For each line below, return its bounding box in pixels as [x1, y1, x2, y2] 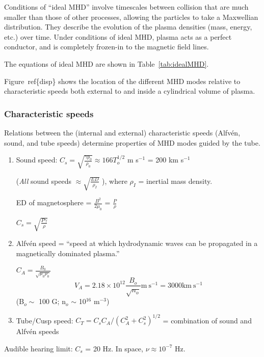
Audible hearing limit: [4, 343, 73, 353]
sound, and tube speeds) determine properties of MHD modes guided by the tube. [4, 137, 260, 148]
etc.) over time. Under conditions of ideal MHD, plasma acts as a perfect [4, 31, 232, 42]
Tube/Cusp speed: [16, 315, 73, 325]
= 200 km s [147, 154, 184, 165]
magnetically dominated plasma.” [16, 248, 120, 258]
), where [102, 175, 127, 186]
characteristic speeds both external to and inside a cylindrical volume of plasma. [4, 86, 255, 96]
